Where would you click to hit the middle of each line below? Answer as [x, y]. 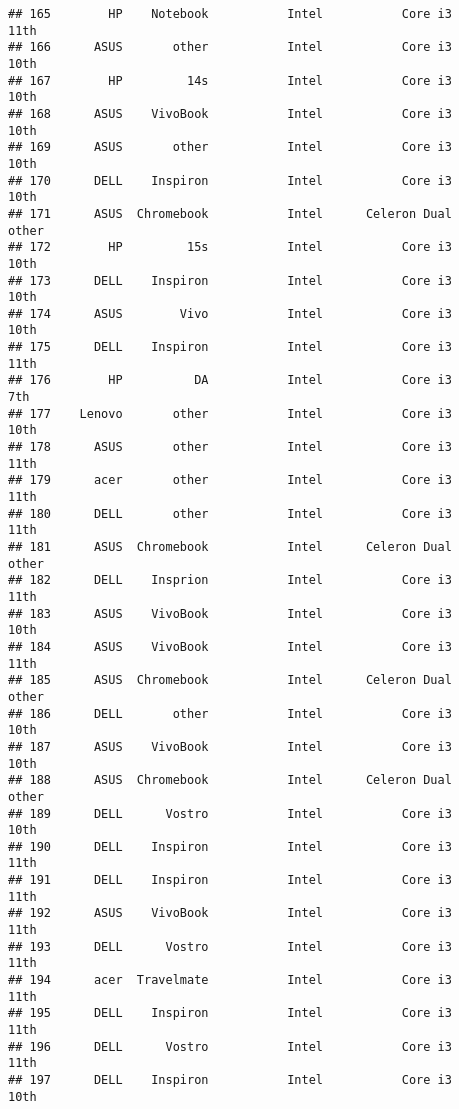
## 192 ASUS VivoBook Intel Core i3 [230, 913]
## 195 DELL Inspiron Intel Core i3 [230, 1013]
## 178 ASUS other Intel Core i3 [230, 447]
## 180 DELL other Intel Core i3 [230, 513]
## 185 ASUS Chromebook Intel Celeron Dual [230, 680]
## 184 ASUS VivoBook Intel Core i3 [230, 646]
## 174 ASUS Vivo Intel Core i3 [230, 313]
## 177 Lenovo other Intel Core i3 [230, 413]
